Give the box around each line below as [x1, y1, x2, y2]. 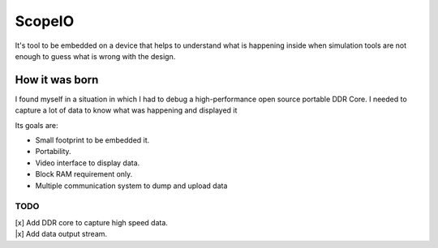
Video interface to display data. [35, 158, 140, 168]
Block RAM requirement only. [35, 169, 133, 179]
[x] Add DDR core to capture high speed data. [15, 217, 168, 227]
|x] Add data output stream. [15, 229, 108, 239]
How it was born [15, 73, 99, 87]
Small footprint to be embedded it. [35, 135, 150, 145]
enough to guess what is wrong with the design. [15, 51, 176, 61]
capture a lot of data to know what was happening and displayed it [15, 105, 238, 115]
